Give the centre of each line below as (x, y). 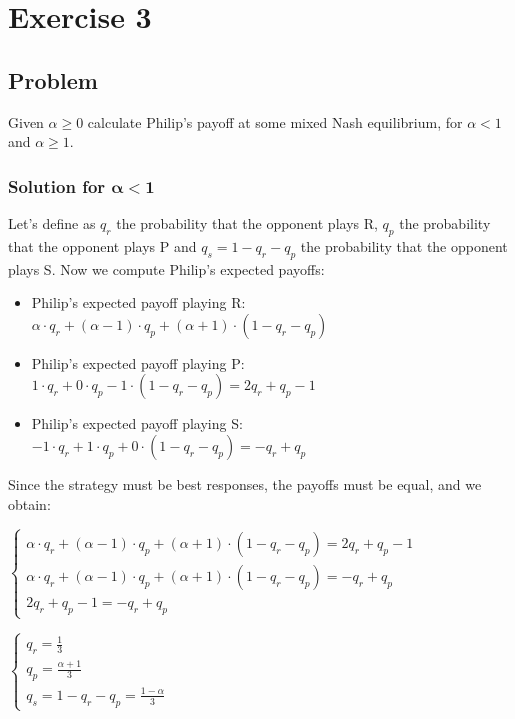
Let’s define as (52, 222)
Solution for (57, 185)
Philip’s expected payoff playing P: (138, 362)
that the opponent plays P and (102, 245)
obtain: (29, 503)
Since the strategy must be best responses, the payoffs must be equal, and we (245, 483)
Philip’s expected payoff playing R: (138, 302)
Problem (53, 79)
